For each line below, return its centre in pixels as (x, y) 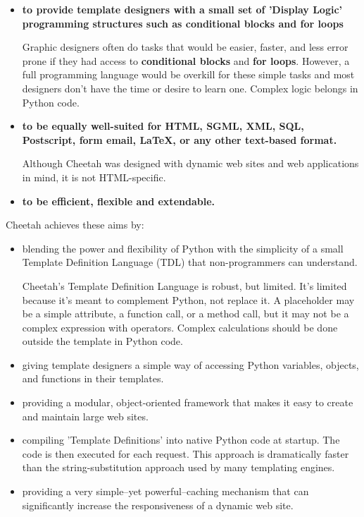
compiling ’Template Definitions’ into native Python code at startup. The (181, 440)
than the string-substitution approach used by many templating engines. (178, 467)
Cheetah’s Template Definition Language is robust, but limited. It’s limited (184, 285)
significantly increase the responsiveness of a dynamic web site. (158, 505)
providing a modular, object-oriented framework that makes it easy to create (188, 402)
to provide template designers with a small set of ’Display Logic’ (182, 9)
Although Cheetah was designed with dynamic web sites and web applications (190, 163)
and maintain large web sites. (85, 416)
